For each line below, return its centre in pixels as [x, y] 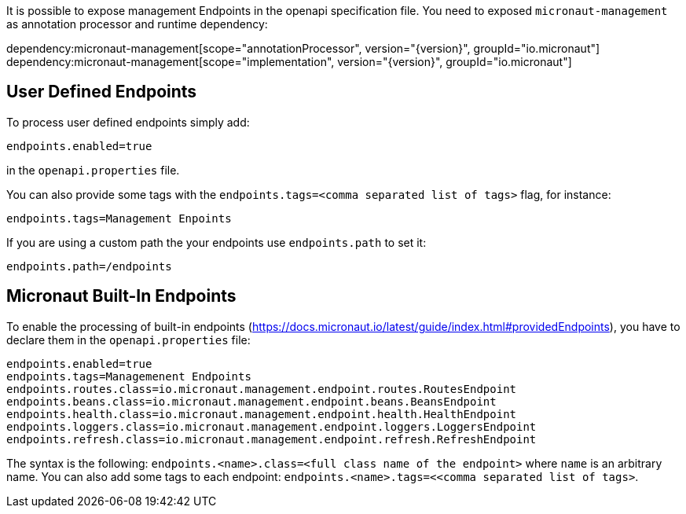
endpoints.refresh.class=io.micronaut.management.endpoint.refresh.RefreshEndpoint [271, 439]
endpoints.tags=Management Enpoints [119, 218]
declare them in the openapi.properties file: [128, 340]
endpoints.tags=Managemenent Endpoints [129, 376]
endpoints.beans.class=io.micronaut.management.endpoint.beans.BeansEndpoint [251, 401]
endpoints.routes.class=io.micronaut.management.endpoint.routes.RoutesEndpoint [262, 389]
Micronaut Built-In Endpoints [121, 296]
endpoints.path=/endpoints [89, 266]
